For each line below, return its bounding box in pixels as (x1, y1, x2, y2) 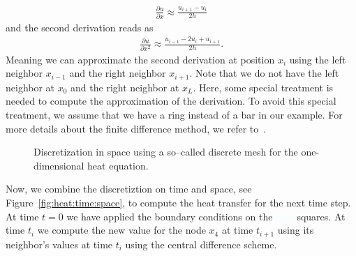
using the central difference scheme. (125, 236, 277, 251)
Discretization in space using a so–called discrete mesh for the (34, 144, 298, 159)
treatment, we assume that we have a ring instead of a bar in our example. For (6, 107, 343, 121)
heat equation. (87, 158, 149, 172)
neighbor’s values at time (6, 236, 113, 251)
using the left (289, 52, 346, 66)
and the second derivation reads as (6, 20, 154, 34)
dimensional (34, 158, 84, 172)
